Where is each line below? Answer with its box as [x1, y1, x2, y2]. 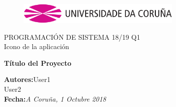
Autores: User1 [4, 74, 51, 84]
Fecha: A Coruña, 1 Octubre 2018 [4, 93, 106, 104]
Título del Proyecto [4, 57, 72, 68]
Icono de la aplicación [4, 41, 69, 52]
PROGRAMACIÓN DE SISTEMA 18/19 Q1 [4, 31, 141, 42]
